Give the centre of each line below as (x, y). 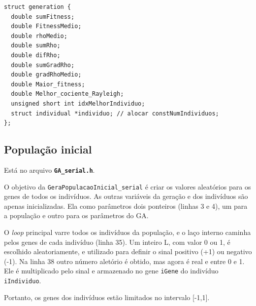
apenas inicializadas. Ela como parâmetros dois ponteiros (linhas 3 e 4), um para (126, 206)
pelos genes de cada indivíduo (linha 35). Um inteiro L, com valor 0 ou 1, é (117, 242)
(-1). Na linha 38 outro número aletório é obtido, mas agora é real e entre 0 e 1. (124, 261)
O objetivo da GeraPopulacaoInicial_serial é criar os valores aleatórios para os (128, 186)
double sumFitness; (43, 17)
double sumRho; (36, 46)
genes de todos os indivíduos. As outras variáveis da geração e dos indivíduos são (126, 196)
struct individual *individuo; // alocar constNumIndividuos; (115, 113)
